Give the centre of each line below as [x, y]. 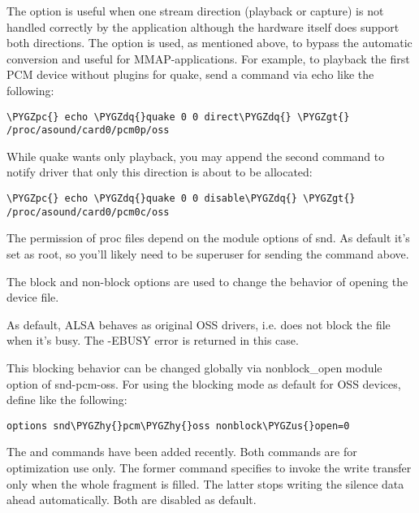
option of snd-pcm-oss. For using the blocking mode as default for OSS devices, [204, 383]
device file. [33, 297]
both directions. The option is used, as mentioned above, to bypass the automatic [209, 43]
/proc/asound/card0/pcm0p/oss [88, 130]
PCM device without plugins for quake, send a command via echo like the [190, 74]
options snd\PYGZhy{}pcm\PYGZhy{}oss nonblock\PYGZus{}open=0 [178, 426]
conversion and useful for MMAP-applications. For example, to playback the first [208, 58]
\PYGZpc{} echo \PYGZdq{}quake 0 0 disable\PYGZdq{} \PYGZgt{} [181, 199]
